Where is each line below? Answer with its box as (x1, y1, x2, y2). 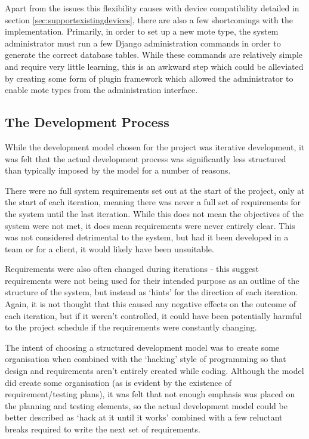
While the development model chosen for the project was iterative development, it (5, 140, 305, 153)
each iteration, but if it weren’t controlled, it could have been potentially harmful (5, 309, 302, 321)
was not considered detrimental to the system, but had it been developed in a (5, 231, 289, 243)
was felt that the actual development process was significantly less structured (5, 152, 286, 165)
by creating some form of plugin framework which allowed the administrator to (5, 72, 293, 84)
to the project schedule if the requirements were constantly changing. (5, 321, 257, 333)
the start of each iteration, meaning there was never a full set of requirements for (5, 196, 301, 208)
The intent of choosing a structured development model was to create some (5, 341, 280, 353)
